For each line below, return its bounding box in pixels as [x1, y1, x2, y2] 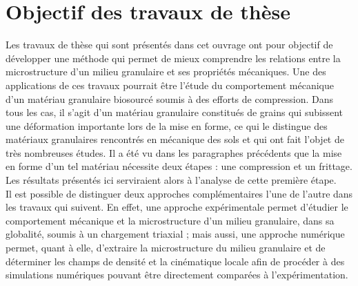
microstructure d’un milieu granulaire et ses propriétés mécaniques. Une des [6, 64, 326, 79]
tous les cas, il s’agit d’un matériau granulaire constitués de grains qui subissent [6, 105, 343, 120]
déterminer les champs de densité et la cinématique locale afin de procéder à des [6, 254, 345, 268]
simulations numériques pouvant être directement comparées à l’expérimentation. [6, 267, 348, 282]
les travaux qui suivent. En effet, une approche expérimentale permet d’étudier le [6, 200, 348, 214]
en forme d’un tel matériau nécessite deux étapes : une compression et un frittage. [6, 159, 352, 173]
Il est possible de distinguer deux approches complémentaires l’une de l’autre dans [6, 186, 353, 200]
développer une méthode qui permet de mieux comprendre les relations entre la [6, 50, 341, 65]
